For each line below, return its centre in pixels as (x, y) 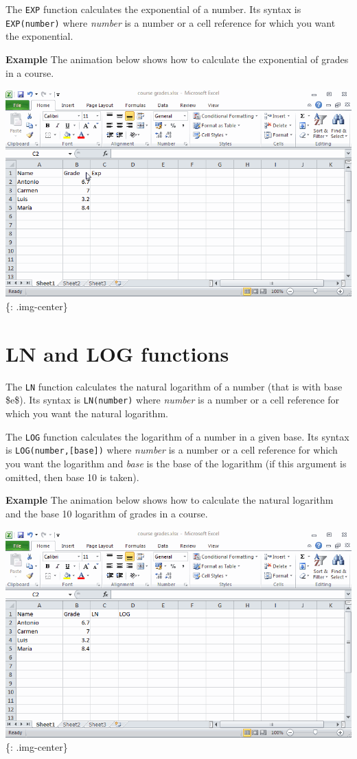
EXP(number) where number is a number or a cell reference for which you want (171, 22)
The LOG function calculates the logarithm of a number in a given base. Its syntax (177, 436)
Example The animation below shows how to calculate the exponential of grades (177, 59)
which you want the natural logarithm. (87, 413)
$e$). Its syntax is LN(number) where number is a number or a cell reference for (173, 400)
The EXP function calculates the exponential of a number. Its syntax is (153, 9)
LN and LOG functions (117, 353)
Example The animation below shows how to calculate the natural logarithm (170, 500)
